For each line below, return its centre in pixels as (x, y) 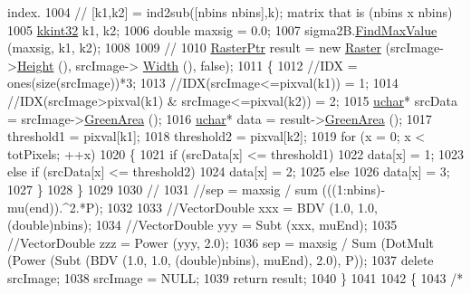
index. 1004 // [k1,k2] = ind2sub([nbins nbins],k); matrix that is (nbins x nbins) (230, 12)
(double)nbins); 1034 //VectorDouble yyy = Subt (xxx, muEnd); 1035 (202, 225)
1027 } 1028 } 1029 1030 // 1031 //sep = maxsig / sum (163, 189)
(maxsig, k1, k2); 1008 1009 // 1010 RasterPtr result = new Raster (194, 47)
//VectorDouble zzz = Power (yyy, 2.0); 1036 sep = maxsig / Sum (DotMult (221, 242)
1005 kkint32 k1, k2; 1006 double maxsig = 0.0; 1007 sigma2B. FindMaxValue (222, 29)
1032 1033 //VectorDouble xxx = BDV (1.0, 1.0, (242, 207)
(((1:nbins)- (354, 189)
